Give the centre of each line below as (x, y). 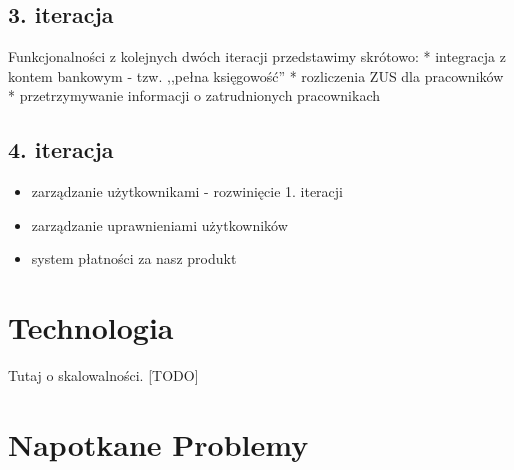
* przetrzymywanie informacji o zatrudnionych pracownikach (194, 95)
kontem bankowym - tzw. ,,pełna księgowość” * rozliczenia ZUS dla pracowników (256, 75)
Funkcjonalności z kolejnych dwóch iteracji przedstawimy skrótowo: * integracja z (257, 56)
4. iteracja (61, 149)
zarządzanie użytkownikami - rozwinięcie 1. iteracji (187, 191)
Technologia (91, 327)
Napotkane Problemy (158, 443)
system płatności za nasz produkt (134, 258)
